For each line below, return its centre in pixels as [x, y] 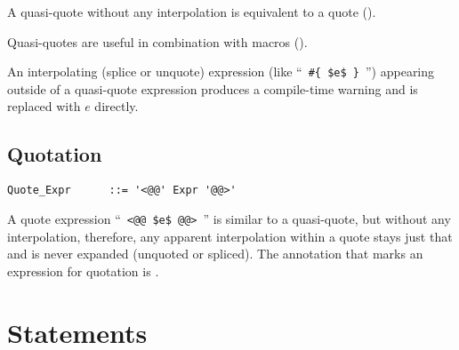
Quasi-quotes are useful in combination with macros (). [157, 41]
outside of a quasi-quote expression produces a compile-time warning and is [213, 88]
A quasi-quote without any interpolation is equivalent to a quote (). [192, 12]
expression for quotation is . [83, 270]
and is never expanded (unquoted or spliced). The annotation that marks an [215, 254]
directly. [117, 106]
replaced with [44, 106]
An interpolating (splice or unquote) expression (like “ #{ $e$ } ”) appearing [221, 72]
